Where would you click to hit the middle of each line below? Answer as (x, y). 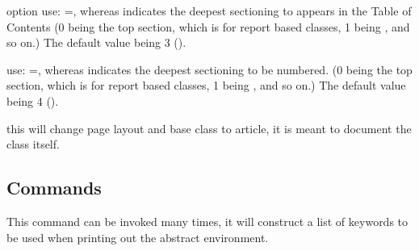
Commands (54, 188)
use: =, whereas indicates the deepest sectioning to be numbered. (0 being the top (209, 69)
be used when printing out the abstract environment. (138, 237)
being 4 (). (33, 100)
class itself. (33, 144)
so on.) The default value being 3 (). (96, 42)
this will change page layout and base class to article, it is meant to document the (209, 128)
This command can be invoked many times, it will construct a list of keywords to (207, 221)
